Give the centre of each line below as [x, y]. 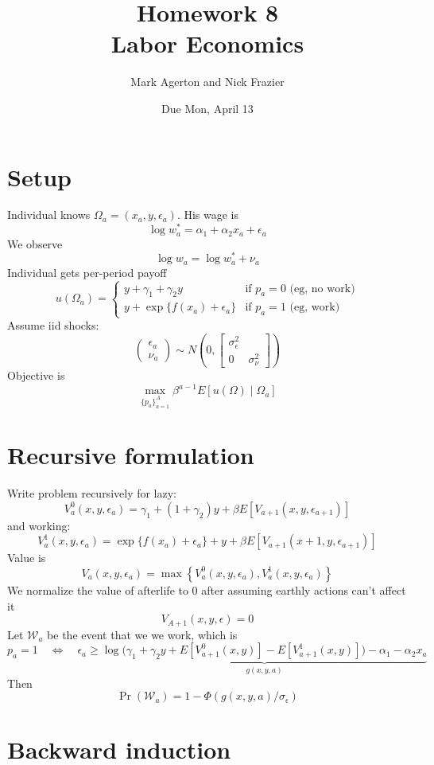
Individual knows [49, 215]
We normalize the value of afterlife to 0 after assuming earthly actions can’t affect [207, 589]
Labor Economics [207, 43]
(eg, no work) [322, 289]
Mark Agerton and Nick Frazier [207, 82]
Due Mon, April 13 [207, 108]
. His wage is [208, 215]
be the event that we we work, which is [142, 634]
